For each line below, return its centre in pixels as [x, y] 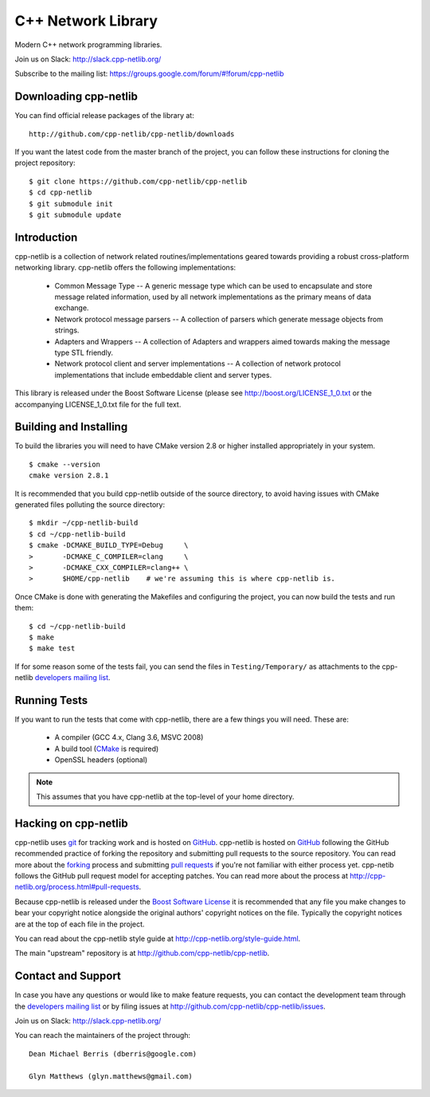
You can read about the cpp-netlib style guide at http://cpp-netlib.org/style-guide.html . [158, 938]
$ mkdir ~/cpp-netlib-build [84, 523]
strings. [67, 330]
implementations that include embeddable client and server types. [163, 375]
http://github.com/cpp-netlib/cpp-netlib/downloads [132, 134]
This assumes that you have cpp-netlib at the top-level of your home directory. [165, 796]
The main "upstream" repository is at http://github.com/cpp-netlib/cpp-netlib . [142, 953]
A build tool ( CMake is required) [107, 749]
